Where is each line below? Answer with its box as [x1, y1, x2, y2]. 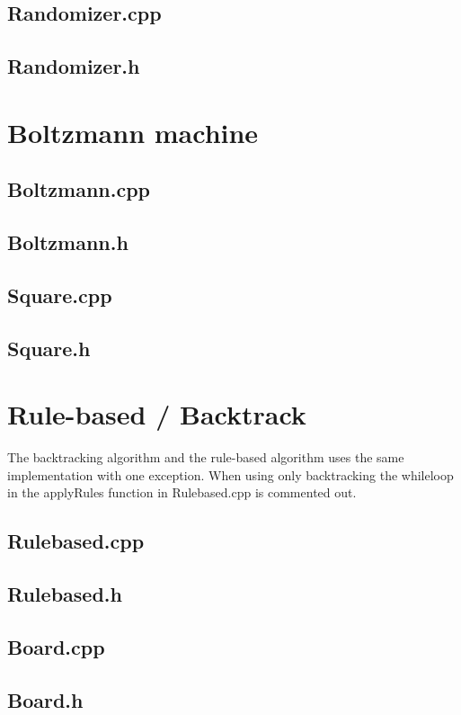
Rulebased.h [7, 580, 122, 608]
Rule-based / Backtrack [7, 396, 306, 433]
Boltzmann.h [7, 228, 129, 256]
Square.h [7, 334, 91, 362]
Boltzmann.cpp [7, 175, 151, 203]
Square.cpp [7, 281, 112, 308]
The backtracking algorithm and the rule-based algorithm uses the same [7, 448, 404, 467]
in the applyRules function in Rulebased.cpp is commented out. [7, 483, 357, 502]
